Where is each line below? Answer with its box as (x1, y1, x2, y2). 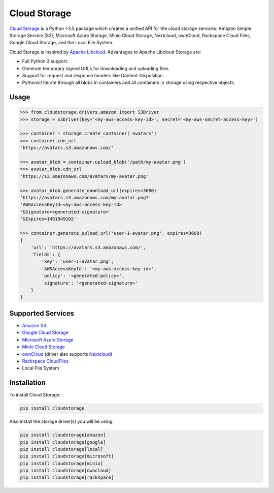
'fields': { (30, 252, 61, 258)
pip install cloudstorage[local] (20, 446, 104, 452)
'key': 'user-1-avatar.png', (41, 259, 114, 264)
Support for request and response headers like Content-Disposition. (22, 72, 164, 78)
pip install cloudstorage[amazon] (20, 432, 106, 438)
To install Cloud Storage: (9, 392, 61, 398)
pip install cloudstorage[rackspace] (20, 475, 114, 480)
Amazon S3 (22, 322, 47, 328)
